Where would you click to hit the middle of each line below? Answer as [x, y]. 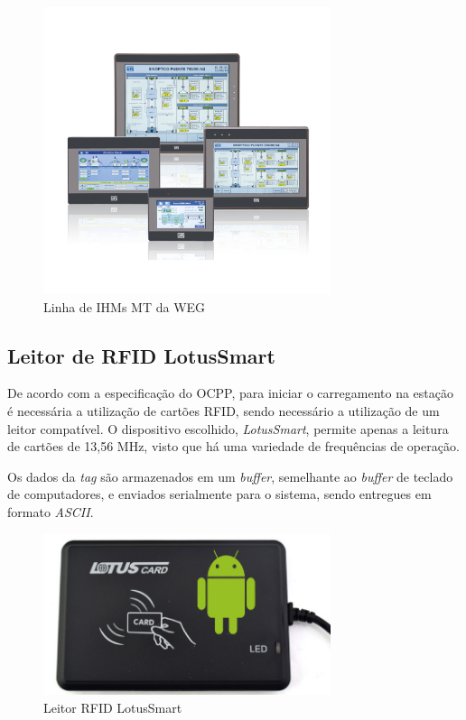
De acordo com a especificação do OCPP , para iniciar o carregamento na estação [230, 393]
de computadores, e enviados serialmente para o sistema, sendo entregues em [219, 494]
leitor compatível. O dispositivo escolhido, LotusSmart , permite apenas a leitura [228, 428]
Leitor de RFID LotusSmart [141, 355]
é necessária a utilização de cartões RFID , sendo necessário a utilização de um [224, 410]
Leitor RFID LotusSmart [113, 707]
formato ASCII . [51, 511]
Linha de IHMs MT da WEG [125, 306]
